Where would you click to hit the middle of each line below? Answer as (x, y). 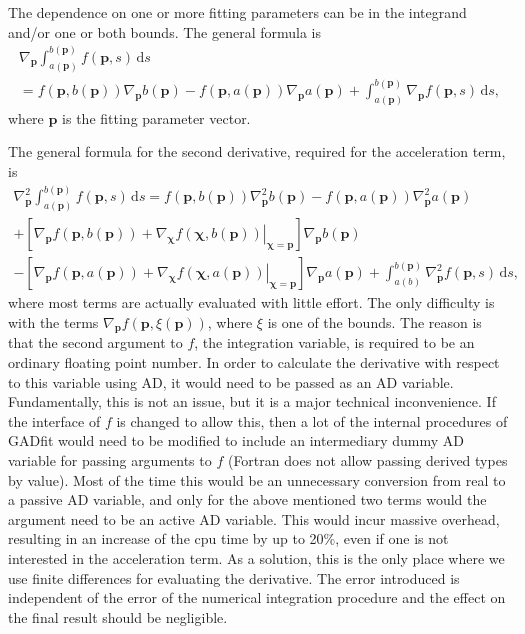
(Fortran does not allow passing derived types (367, 459)
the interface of (54, 420)
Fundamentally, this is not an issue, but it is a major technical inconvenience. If (252, 401)
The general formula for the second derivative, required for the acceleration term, (257, 151)
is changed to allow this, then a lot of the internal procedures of (312, 420)
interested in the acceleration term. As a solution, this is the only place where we (256, 557)
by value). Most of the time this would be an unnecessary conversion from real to (257, 479)
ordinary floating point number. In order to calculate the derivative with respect (254, 362)
